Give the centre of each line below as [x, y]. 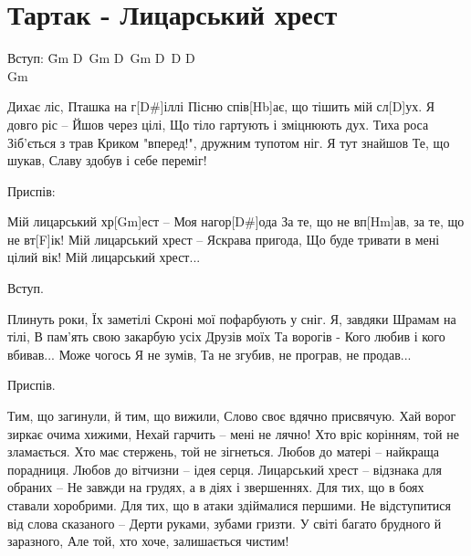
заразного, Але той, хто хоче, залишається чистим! [148, 541]
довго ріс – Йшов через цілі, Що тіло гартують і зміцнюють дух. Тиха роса [218, 124]
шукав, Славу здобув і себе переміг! [107, 160]
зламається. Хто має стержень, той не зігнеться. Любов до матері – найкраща [223, 451]
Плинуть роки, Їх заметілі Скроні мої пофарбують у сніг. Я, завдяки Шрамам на [232, 318]
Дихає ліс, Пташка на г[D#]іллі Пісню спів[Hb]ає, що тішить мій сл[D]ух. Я [221, 106]
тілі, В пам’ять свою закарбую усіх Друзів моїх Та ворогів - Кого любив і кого [226, 336]
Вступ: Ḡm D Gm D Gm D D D [101, 58]
